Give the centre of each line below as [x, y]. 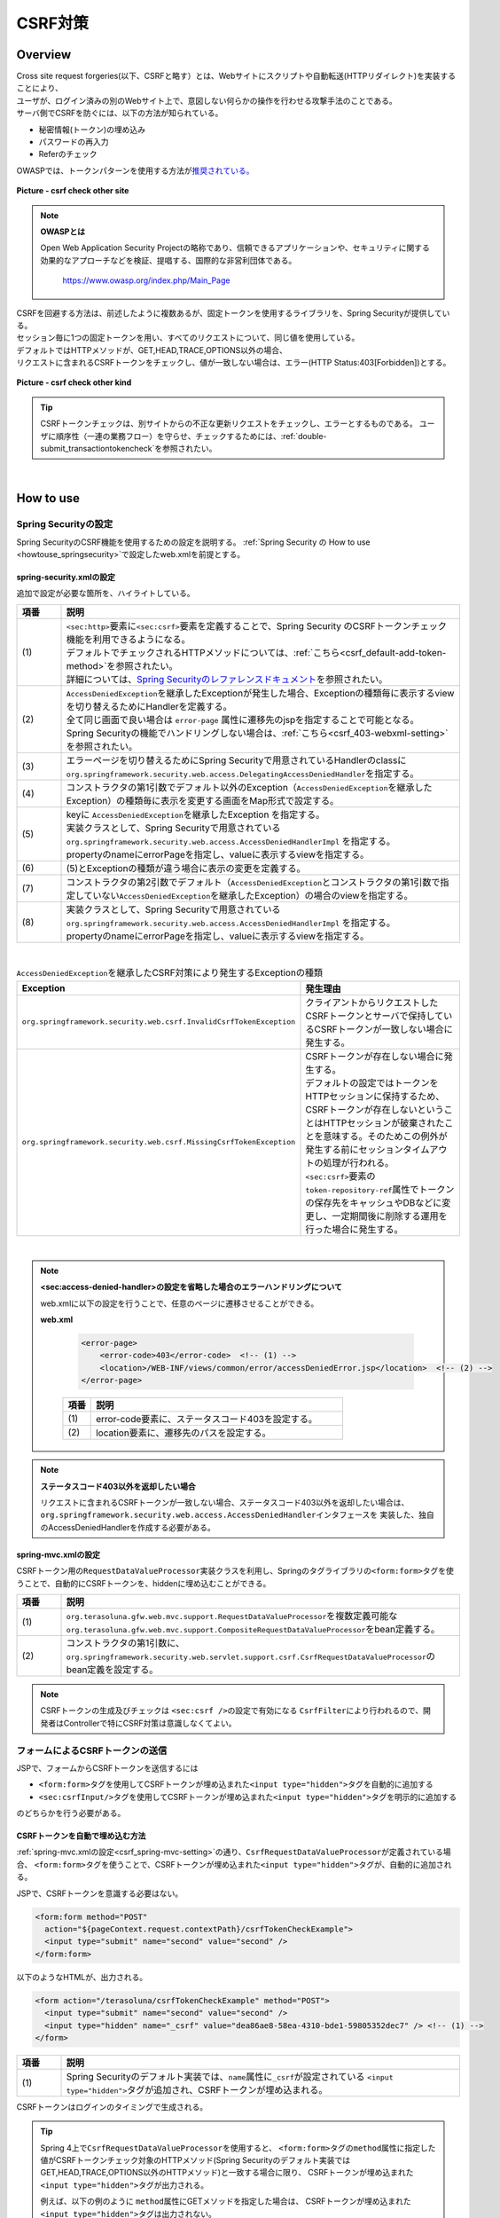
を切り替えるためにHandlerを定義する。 [149, 706]
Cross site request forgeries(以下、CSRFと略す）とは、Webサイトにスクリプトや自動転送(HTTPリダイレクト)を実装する [236, 76]
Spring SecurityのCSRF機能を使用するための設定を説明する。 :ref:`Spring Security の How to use [193, 542]
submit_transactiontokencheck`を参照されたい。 [129, 449]
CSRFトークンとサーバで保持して [375, 1016]
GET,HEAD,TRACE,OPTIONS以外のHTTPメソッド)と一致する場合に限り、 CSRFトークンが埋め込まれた [227, 2173]
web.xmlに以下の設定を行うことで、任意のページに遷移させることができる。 [180, 1303]
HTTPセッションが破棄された [384, 1122]
